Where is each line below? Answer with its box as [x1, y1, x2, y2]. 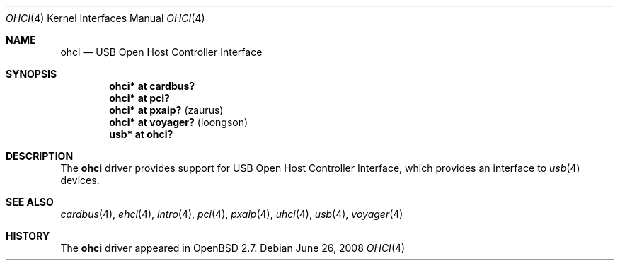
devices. [60, 174, 100, 186]
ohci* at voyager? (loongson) [109, 116, 248, 128]
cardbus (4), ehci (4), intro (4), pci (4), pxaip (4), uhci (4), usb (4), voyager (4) [60, 208, 403, 220]
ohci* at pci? [109, 92, 170, 104]
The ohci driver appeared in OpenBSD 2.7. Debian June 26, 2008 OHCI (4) [60, 242, 406, 254]
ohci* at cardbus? [109, 80, 195, 92]
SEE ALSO [6, 196, 54, 208]
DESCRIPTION [6, 150, 74, 162]
